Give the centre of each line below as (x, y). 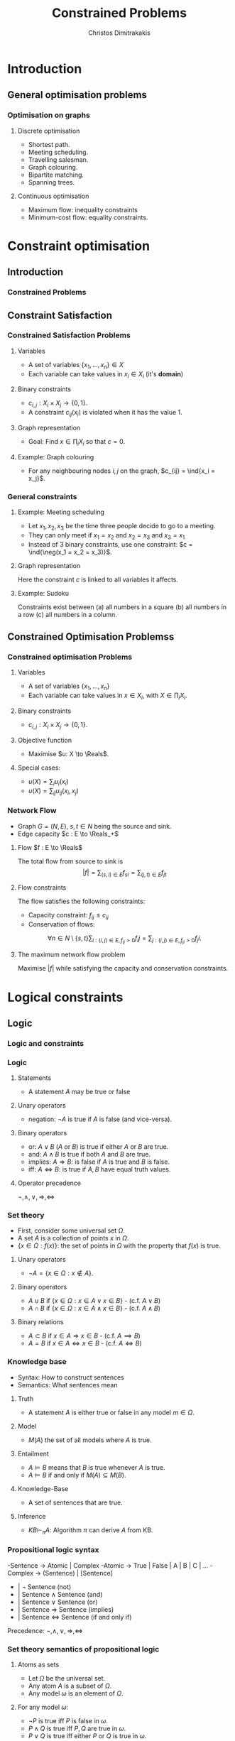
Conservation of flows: (61, 924)
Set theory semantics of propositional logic (83, 1649)
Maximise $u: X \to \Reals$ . (69, 753)
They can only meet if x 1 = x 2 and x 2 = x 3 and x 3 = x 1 (106, 536)
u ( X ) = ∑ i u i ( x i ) (48, 782)
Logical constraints (65, 997)
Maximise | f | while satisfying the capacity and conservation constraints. (123, 968)
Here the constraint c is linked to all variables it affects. (98, 579)
